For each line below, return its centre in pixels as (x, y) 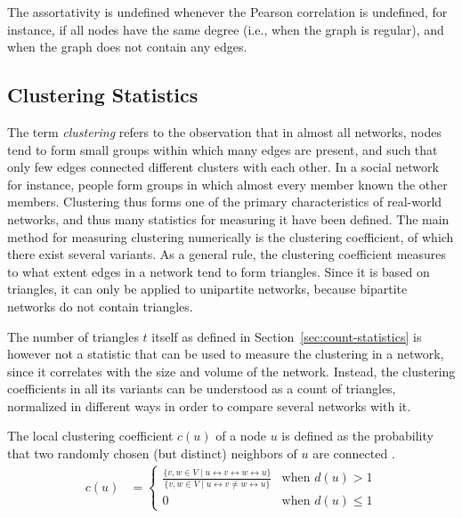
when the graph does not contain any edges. (127, 47)
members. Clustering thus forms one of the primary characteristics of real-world (225, 202)
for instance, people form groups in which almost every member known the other (227, 184)
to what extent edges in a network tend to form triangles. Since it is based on (219, 271)
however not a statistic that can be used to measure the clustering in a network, (226, 354)
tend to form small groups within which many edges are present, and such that (223, 149)
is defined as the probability (357, 436)
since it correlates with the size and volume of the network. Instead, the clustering (231, 371)
